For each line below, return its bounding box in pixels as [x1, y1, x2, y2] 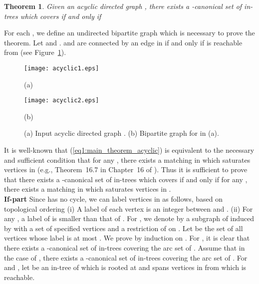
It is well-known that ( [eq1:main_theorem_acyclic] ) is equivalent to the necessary [4, 145, 255, 155]
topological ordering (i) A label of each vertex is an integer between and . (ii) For [4, 203, 253, 214]
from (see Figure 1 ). [4, 47, 66, 57]
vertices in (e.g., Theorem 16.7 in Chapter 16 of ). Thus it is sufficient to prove [4, 164, 248, 175]
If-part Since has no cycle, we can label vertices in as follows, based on [4, 194, 223, 204]
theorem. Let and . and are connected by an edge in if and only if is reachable [4, 37, 243, 47]
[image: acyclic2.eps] [24, 97, 99, 104]
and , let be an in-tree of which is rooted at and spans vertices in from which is [4, 262, 247, 273]
